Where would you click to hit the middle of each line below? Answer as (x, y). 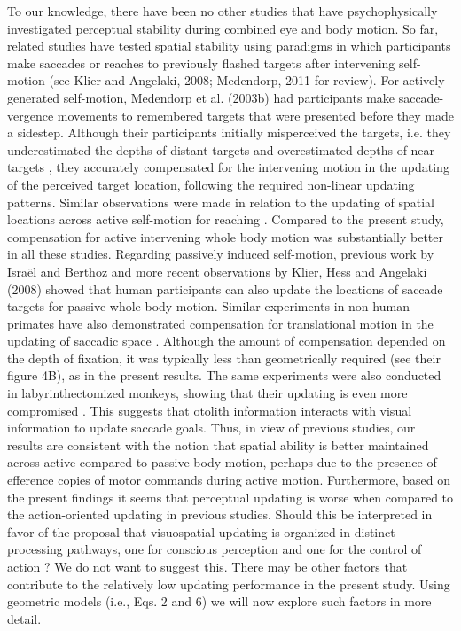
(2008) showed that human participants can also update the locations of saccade (225, 288)
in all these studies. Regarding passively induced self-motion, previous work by (221, 254)
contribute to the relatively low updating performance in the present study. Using (229, 584)
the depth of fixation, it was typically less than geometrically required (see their (224, 358)
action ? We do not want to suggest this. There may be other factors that (207, 566)
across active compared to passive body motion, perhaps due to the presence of (222, 462)
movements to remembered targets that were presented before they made (256, 115)
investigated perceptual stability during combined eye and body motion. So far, (223, 28)
